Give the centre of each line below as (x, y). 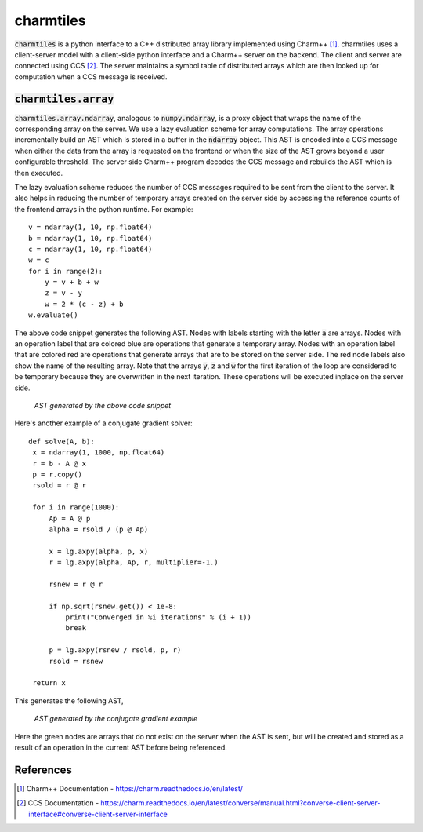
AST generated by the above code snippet (103, 405)
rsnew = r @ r (76, 584)
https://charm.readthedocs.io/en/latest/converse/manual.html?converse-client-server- (240, 803)
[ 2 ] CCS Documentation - (58, 803)
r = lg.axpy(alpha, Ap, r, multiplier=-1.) (134, 562)
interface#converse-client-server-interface (98, 814)
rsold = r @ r (60, 485)
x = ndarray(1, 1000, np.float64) (99, 452)
